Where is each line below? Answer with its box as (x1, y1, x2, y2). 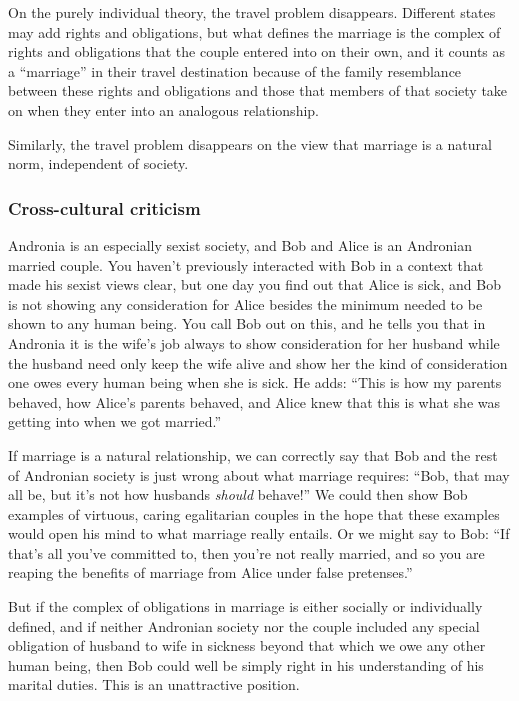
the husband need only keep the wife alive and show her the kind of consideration (8, 352, 508, 373)
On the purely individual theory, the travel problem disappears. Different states (8, 2, 496, 22)
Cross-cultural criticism (8, 195, 201, 220)
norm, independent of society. (8, 153, 189, 174)
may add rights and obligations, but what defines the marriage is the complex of (8, 21, 501, 42)
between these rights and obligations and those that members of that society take (8, 80, 508, 101)
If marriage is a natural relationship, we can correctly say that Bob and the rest (8, 444, 498, 465)
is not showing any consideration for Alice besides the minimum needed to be (8, 293, 483, 314)
